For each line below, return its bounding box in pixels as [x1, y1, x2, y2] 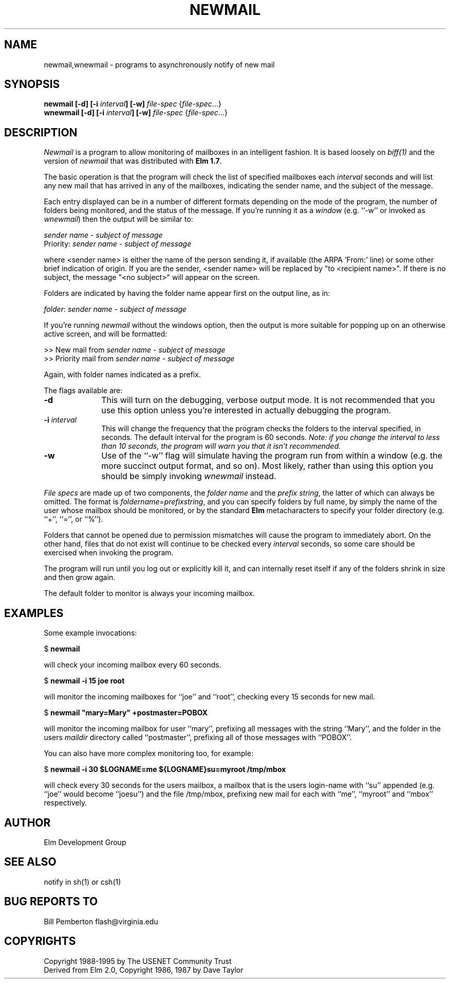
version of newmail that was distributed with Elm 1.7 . [44, 156, 222, 166]
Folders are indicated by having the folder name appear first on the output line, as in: [44, 289, 330, 298]
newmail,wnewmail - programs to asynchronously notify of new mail [44, 60, 275, 69]
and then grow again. [44, 573, 116, 582]
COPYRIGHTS [4, 935, 76, 948]
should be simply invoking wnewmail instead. [101, 471, 276, 482]
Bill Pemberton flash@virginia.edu [44, 917, 158, 926]
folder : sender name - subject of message [44, 305, 187, 314]
